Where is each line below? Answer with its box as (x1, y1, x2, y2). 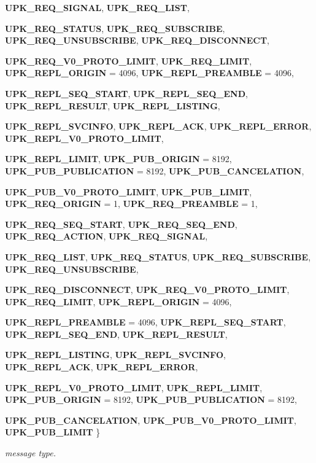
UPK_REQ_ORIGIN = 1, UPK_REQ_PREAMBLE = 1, (5, 197, 258, 210)
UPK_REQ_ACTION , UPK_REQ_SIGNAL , (5, 230, 208, 243)
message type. (5, 446, 56, 459)
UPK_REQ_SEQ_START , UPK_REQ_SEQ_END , (5, 217, 237, 230)
